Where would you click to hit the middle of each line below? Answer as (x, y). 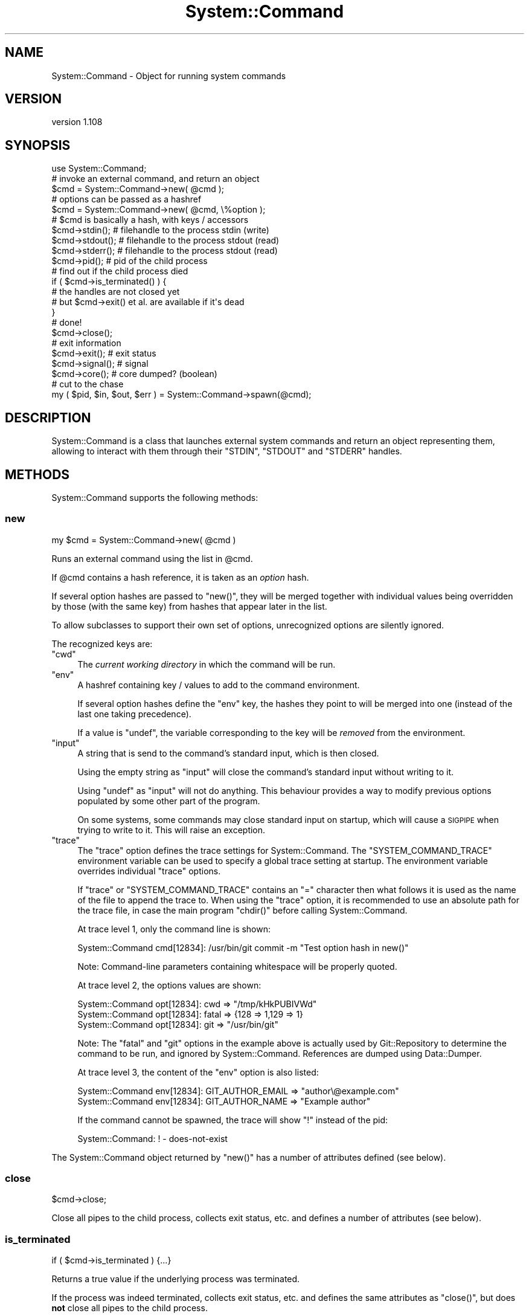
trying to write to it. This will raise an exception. (172, 830)
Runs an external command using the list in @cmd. (152, 558)
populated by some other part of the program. (169, 801)
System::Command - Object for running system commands (169, 76)
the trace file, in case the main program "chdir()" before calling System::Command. (242, 910)
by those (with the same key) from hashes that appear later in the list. (189, 606)
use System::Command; (99, 169)
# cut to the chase (88, 384)
